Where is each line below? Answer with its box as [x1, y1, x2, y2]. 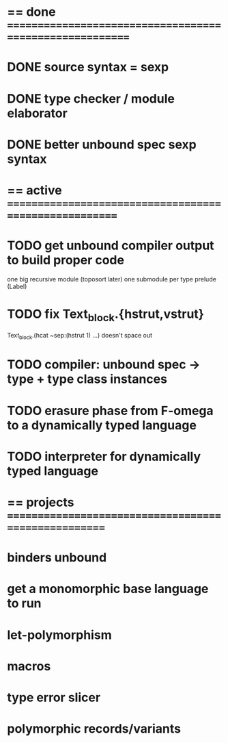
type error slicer [7, 690, 101, 705]
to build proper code [7, 253, 125, 268]
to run [7, 596, 42, 612]
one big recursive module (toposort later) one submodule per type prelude [7, 275, 216, 283]
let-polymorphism [7, 627, 112, 642]
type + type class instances [7, 371, 167, 387]
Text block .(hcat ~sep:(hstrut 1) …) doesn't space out [7, 331, 152, 341]
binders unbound [7, 550, 107, 566]
